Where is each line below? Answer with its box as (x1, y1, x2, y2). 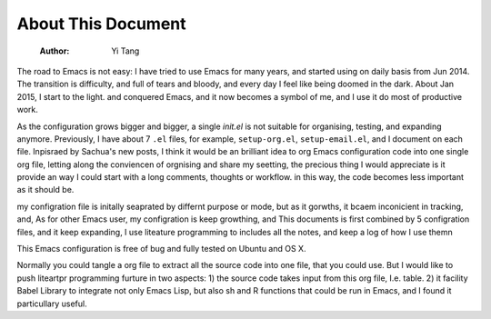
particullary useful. (16, 298, 87, 309)
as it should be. (16, 184, 75, 195)
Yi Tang (111, 45, 140, 56)
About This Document (16, 14, 186, 34)
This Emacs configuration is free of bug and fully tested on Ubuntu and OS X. (16, 244, 306, 254)
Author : (39, 45, 70, 56)
